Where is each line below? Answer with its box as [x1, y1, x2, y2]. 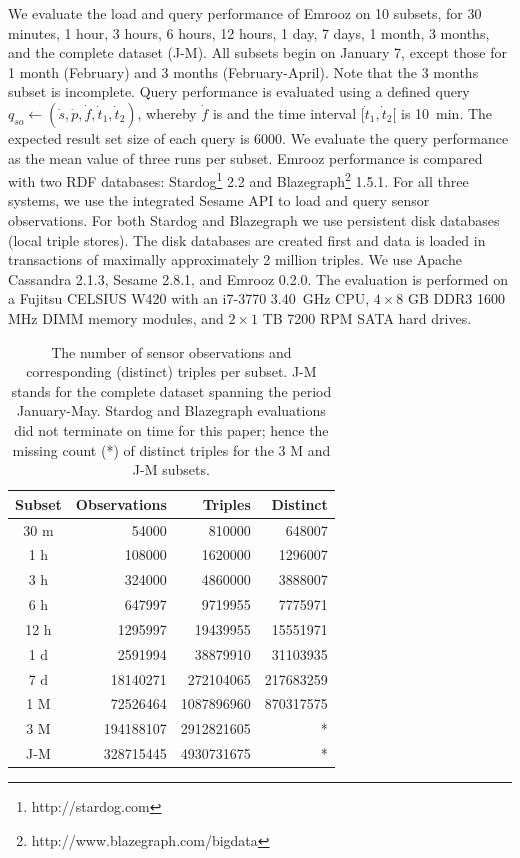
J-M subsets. [132, 459, 210, 480]
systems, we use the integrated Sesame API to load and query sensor [8, 190, 430, 211]
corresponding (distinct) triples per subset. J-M [26, 361, 317, 382]
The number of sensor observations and [51, 341, 292, 362]
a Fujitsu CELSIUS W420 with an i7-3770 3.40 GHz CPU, [8, 288, 370, 309]
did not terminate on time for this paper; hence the [14, 419, 329, 440]
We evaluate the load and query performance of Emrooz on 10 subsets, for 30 [8, 3, 482, 23]
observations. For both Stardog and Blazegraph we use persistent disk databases [8, 210, 500, 230]
